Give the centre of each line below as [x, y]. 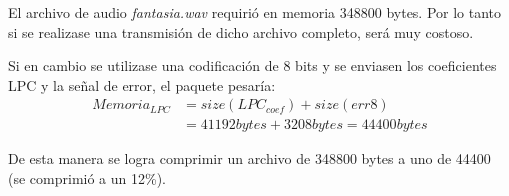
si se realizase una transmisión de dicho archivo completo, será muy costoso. [241, 31]
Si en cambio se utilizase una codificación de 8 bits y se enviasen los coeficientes [252, 65]
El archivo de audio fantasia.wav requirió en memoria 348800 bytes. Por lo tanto [255, 12]
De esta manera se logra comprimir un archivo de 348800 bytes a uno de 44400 [249, 158]
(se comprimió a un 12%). [87, 178]
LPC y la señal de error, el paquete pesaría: [142, 84]
